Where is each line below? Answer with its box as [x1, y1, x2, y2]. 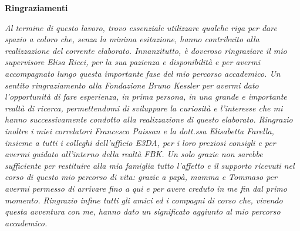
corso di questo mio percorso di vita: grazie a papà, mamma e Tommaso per [5, 171, 277, 183]
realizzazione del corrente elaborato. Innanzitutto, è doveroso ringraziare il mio [5, 44, 287, 56]
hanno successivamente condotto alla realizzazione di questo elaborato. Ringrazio [5, 113, 293, 125]
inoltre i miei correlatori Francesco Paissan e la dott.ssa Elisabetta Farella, [5, 124, 274, 137]
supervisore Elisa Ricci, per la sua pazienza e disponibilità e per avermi [5, 56, 261, 68]
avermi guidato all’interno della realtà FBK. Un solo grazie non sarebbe [5, 148, 263, 160]
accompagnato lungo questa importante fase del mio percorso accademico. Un [5, 67, 281, 79]
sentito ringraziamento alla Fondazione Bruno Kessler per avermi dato [5, 79, 259, 91]
